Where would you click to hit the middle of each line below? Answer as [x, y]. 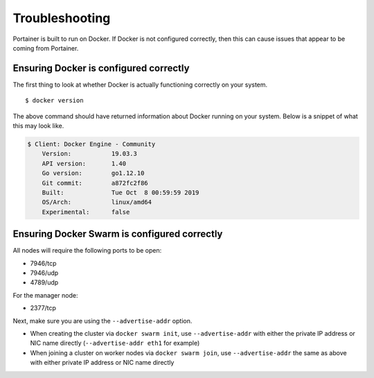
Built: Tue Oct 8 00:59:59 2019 [121, 192]
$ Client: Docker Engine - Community [91, 144]
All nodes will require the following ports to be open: [87, 251]
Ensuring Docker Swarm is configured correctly [118, 234]
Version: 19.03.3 [90, 154]
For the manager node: [45, 295]
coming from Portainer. [46, 48]
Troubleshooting [62, 18]
